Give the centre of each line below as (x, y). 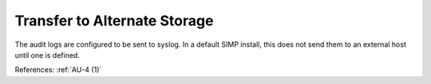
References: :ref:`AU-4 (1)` (58, 70)
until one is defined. (47, 55)
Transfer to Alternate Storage (114, 21)
